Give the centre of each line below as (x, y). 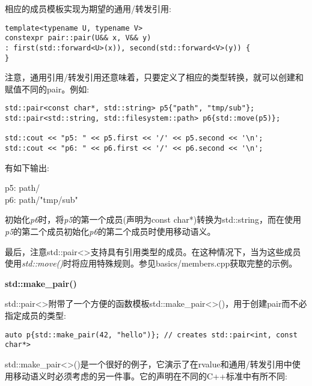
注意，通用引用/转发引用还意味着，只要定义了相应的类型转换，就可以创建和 (154, 77)
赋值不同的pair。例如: (47, 89)
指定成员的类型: (35, 315)
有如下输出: (27, 167)
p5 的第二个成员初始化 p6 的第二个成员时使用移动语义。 (110, 231)
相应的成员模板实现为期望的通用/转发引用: (88, 8)
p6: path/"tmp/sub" (41, 199)
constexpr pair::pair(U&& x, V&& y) (78, 38)
